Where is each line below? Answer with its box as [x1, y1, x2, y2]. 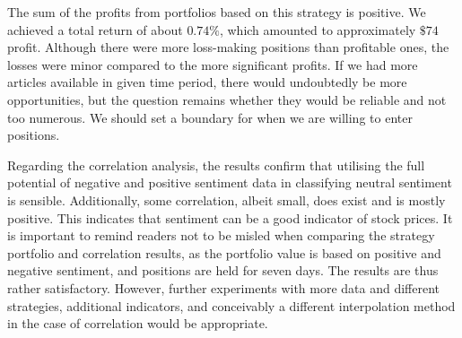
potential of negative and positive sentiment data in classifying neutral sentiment [7, 173, 452, 192]
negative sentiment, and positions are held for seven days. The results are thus [7, 261, 439, 280]
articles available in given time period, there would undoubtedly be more [7, 73, 407, 91]
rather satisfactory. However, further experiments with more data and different [7, 278, 440, 297]
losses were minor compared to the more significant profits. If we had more [7, 55, 418, 74]
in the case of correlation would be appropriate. [7, 314, 268, 333]
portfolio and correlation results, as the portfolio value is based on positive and [7, 243, 441, 262]
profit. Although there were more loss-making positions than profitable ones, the [7, 38, 449, 56]
